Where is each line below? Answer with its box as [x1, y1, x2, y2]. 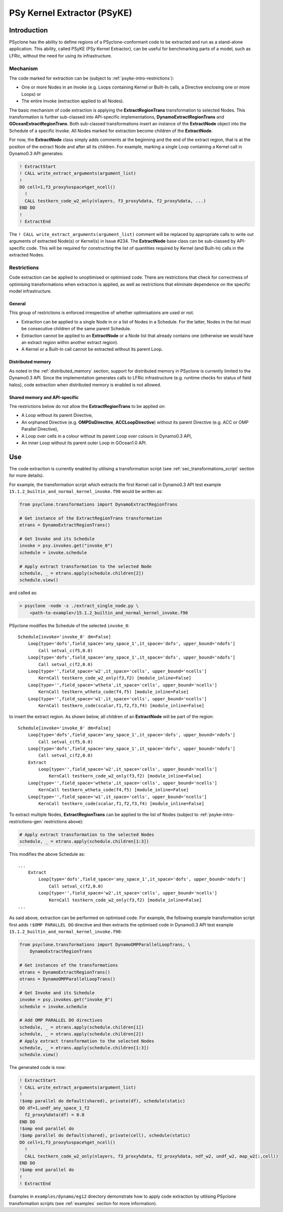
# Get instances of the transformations [19, 962, 118, 968]
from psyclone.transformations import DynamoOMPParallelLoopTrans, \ [19, 942, 191, 948]
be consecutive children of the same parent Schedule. [21, 326, 131, 332]
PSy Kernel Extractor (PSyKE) [9, 7, 133, 18]
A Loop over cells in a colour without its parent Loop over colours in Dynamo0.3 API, [21, 433, 192, 439]
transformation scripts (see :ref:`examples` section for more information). [9, 1200, 157, 1206]
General [9, 301, 26, 307]
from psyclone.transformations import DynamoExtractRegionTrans [19, 502, 178, 507]
